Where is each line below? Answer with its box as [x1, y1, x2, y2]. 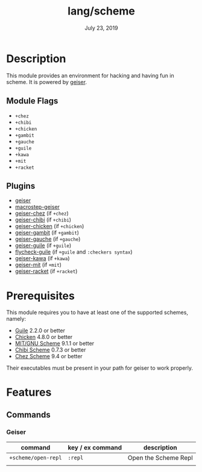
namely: [6, 315, 26, 323]
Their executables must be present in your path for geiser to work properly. [6, 364, 194, 372]
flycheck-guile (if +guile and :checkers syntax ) [14, 248, 133, 255]
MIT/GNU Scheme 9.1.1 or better [14, 340, 95, 347]
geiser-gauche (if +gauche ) [14, 235, 81, 243]
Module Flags [6, 96, 58, 107]
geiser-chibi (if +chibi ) [14, 216, 71, 223]
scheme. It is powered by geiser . [6, 78, 87, 85]
